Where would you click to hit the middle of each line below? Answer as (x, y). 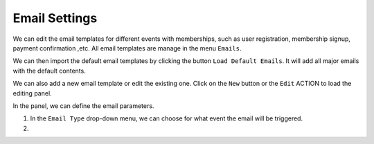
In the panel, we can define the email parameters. (83, 106)
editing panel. (32, 93)
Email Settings (55, 18)
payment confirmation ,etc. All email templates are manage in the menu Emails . (127, 48)
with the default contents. (49, 71)
